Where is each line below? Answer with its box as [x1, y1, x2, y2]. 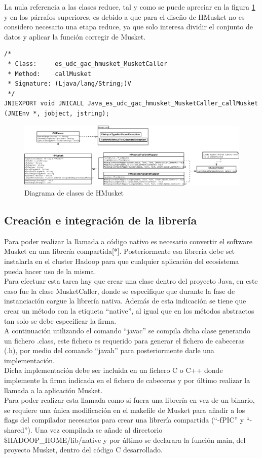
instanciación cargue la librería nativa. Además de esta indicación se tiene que [4, 295, 246, 306]
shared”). [4, 425, 32, 435]
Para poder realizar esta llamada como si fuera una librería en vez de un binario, [4, 395, 255, 405]
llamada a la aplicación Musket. [4, 385, 103, 395]
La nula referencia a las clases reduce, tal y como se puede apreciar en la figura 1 [4, 2, 255, 12]
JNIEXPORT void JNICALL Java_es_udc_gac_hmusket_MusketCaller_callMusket [4, 100, 258, 107]
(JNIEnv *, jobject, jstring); [4, 109, 109, 117]
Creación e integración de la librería [4, 212, 197, 227]
